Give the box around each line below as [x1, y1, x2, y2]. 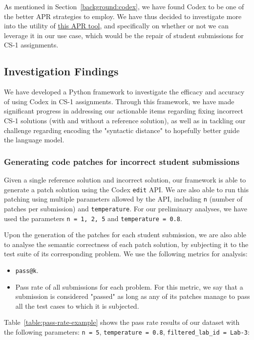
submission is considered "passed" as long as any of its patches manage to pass [15, 291, 250, 301]
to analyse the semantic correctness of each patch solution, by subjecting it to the [4, 239, 249, 249]
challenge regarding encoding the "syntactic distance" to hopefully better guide [4, 125, 240, 135]
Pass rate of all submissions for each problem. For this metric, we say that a [15, 281, 243, 292]
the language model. [4, 135, 64, 145]
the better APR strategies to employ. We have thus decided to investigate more [4, 11, 242, 21]
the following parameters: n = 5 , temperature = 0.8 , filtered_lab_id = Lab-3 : [4, 326, 250, 337]
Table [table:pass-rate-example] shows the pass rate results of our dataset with [4, 317, 240, 327]
